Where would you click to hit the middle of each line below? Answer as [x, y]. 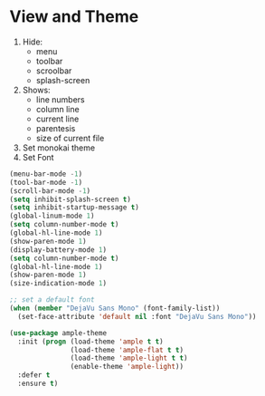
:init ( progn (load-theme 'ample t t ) [91, 342]
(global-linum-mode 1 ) [52, 216]
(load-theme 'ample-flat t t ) [127, 350]
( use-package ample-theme [58, 333]
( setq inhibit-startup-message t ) [75, 208]
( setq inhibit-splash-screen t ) [70, 199]
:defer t [34, 375]
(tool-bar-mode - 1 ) [46, 182]
